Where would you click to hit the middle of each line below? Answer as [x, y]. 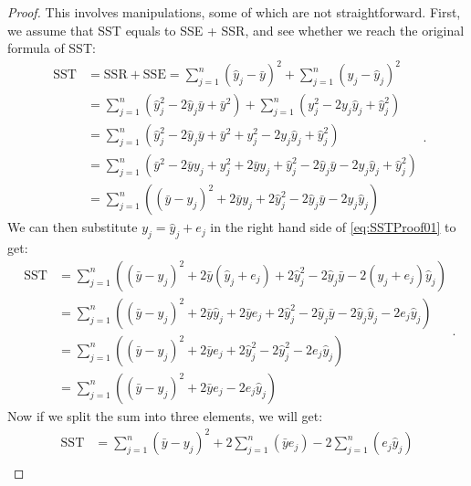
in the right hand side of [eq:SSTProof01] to [333, 227]
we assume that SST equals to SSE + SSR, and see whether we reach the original [236, 30]
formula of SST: [52, 48]
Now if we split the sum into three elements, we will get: [165, 415]
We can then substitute [73, 227]
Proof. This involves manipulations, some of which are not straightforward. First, [234, 12]
